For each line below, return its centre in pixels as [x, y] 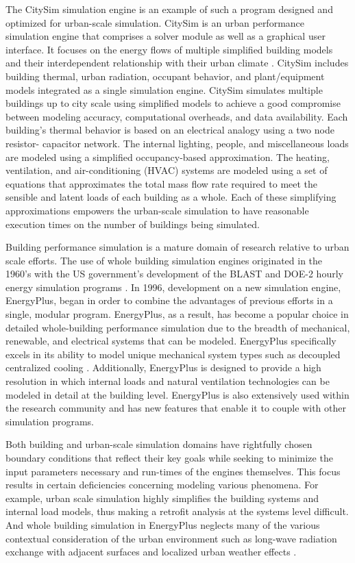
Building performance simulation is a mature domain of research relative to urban [177, 247]
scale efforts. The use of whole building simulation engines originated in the [164, 260]
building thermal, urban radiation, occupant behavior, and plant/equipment [165, 76]
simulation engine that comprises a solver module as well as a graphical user [166, 36]
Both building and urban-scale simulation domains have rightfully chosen [159, 444]
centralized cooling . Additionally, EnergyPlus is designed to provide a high [163, 367]
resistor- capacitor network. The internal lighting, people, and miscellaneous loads [177, 143]
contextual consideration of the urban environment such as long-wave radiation [171, 538]
